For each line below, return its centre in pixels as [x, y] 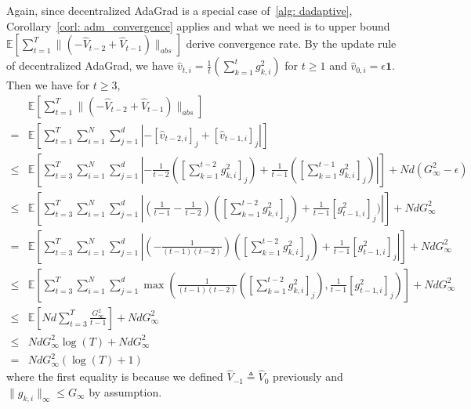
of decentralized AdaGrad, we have [90, 65]
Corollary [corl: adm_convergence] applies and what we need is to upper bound [198, 25]
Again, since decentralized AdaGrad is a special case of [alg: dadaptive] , [179, 10]
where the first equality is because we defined [115, 376]
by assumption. [125, 391]
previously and [308, 376]
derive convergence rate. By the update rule [291, 43]
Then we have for [48, 85]
